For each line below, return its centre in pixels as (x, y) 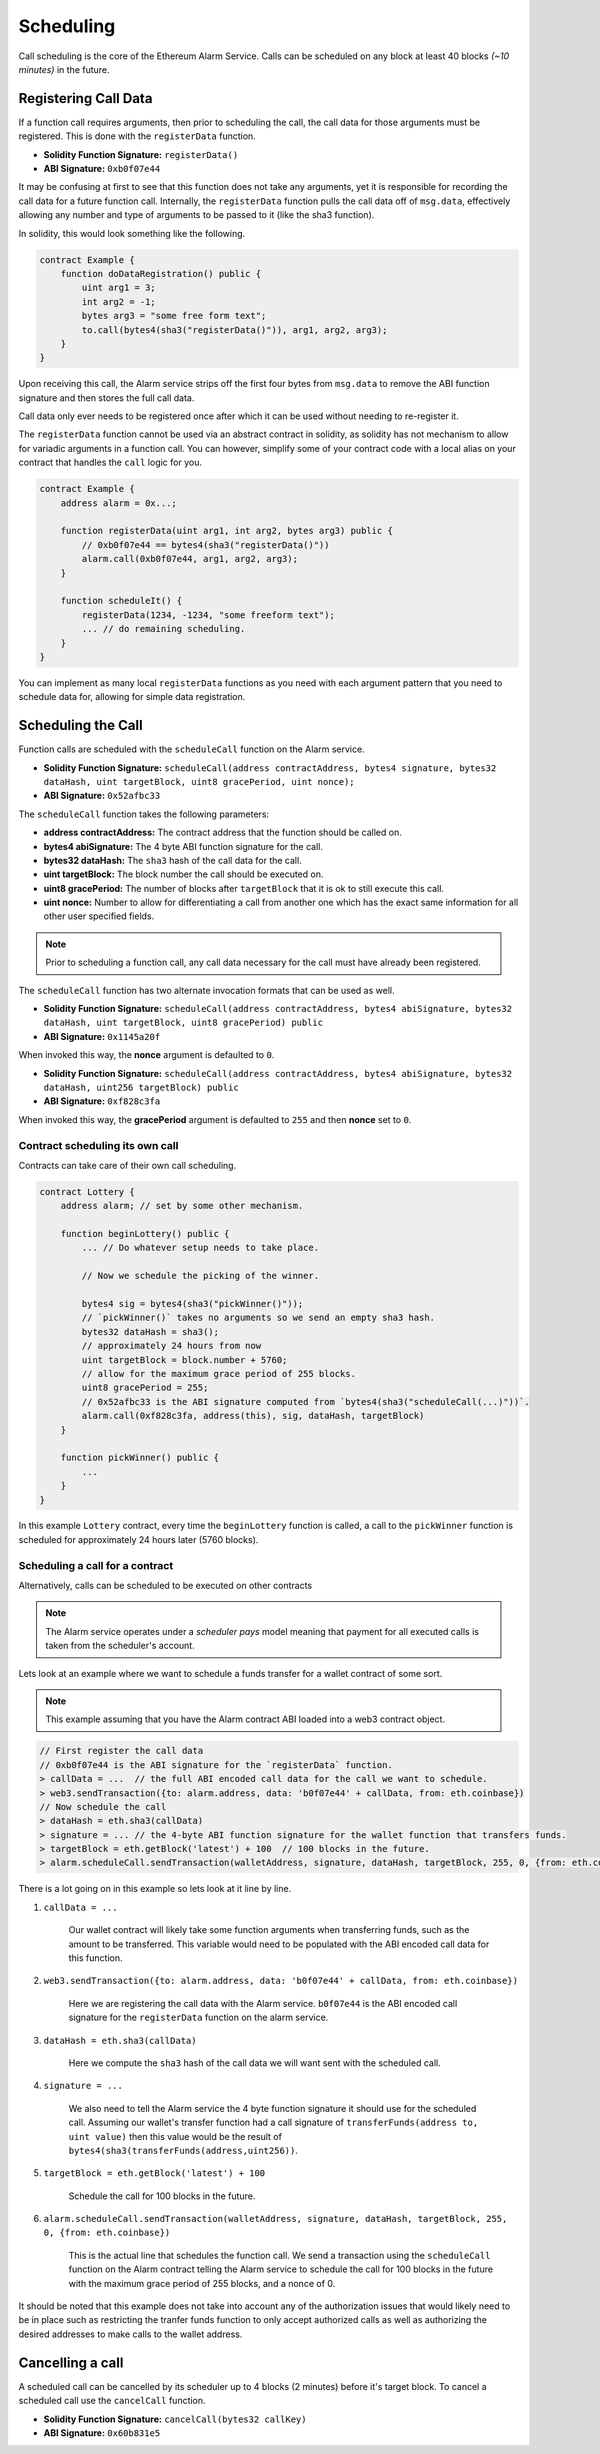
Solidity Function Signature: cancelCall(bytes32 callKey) (175, 2419)
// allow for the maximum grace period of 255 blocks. (219, 1373)
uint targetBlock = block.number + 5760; (184, 1359)
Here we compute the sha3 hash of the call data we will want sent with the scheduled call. (254, 2062)
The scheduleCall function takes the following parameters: (144, 814)
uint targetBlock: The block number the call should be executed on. (183, 874)
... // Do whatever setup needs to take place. (200, 1248)
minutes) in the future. (64, 69)
